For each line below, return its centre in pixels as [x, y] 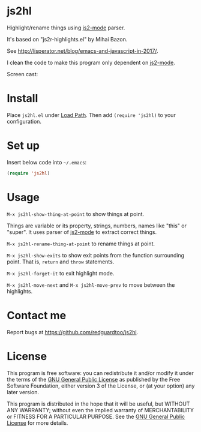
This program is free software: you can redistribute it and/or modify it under [100, 373]
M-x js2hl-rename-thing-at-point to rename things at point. [81, 244]
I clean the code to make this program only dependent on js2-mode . [91, 62]
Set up [23, 146]
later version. [23, 392]
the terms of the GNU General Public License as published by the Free [94, 379]
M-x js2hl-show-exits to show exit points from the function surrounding [96, 255]
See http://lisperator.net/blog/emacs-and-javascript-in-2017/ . [82, 51]
